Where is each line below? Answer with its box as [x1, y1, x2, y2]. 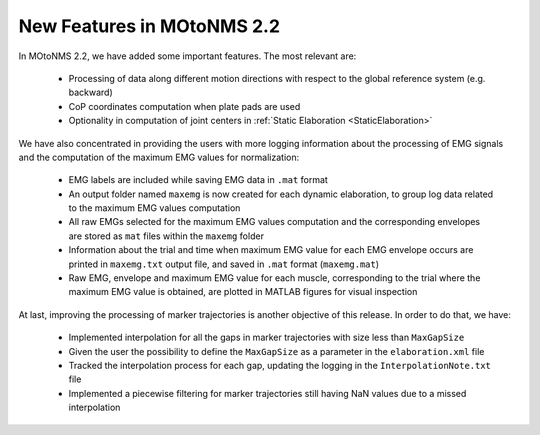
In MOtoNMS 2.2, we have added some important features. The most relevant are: [18, 50, 357, 62]
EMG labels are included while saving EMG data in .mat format [68, 174, 329, 186]
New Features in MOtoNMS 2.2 [18, 15, 280, 37]
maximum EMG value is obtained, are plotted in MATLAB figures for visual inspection [68, 286, 418, 298]
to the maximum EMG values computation [68, 202, 241, 214]
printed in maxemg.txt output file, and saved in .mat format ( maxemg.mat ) [68, 258, 380, 270]
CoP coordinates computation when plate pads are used [68, 100, 301, 112]
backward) [68, 86, 114, 99]
